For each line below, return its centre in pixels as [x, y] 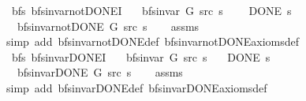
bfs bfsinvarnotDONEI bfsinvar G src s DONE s [151, 10]
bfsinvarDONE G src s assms [100, 72]
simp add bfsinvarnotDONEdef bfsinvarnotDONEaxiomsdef [153, 41]
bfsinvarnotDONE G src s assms [108, 26]
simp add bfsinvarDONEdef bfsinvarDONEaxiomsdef [136, 87]
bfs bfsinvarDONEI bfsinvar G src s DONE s [141, 56]
